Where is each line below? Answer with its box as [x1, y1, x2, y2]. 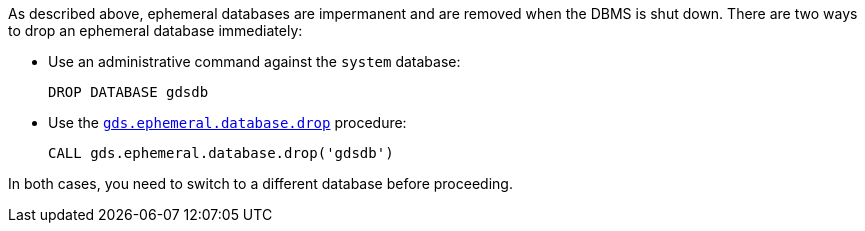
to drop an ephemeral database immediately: [8, 22, 303, 39]
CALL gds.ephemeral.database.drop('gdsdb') [48, 145, 394, 161]
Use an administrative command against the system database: [48, 53, 461, 70]
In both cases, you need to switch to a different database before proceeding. [8, 175, 513, 192]
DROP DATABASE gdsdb [48, 84, 209, 100]
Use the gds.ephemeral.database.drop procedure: [48, 114, 407, 131]
